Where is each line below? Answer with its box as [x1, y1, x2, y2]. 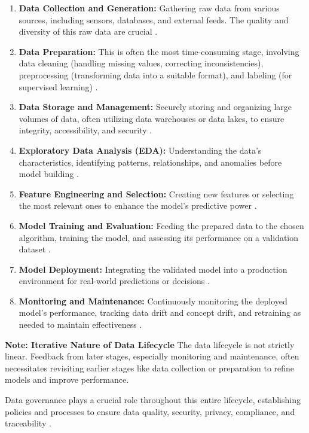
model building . [19, 167, 79, 180]
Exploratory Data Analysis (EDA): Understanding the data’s [19, 144, 262, 156]
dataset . [19, 243, 51, 255]
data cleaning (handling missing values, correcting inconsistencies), [19, 57, 264, 69]
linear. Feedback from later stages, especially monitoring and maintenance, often [5, 350, 299, 362]
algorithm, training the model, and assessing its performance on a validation [19, 231, 299, 243]
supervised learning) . [19, 80, 98, 93]
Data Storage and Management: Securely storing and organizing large [19, 100, 292, 113]
